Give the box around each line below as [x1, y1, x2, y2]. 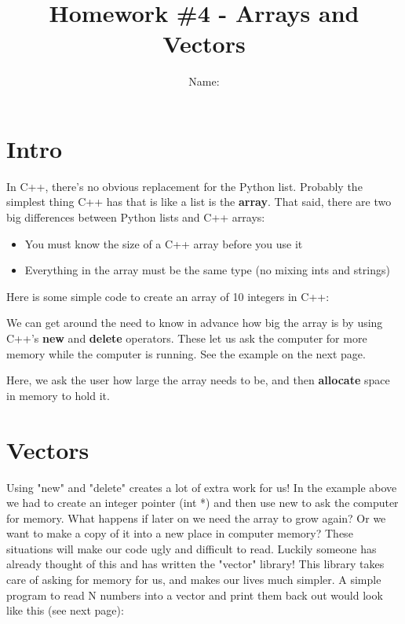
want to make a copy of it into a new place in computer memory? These [6, 525, 353, 541]
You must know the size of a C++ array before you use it [24, 235, 303, 251]
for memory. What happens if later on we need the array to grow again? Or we [6, 509, 386, 526]
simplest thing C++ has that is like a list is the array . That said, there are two [6, 193, 392, 210]
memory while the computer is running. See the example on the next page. [6, 345, 366, 362]
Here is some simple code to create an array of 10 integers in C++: [6, 288, 330, 304]
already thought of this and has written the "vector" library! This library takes [6, 556, 385, 572]
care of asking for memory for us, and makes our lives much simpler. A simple [6, 571, 381, 588]
